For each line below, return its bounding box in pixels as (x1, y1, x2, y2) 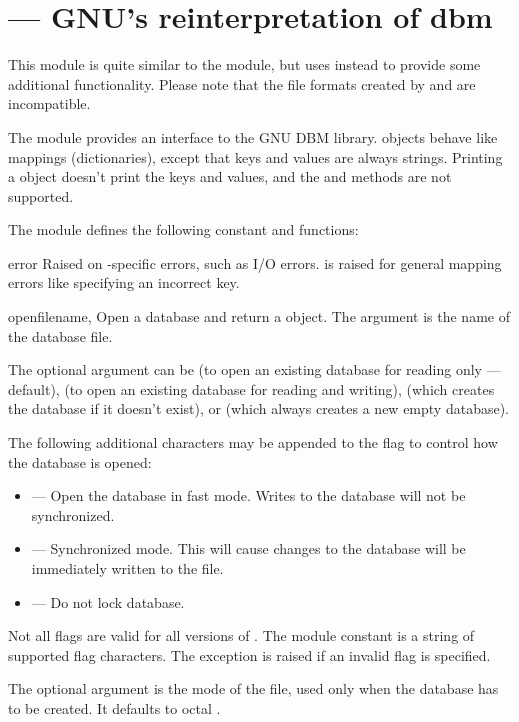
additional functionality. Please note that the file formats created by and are (8, 73, 476, 94)
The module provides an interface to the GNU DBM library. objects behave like (8, 126, 498, 147)
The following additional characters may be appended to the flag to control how (8, 432, 498, 453)
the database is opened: (8, 451, 152, 472)
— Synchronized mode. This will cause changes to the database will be (31, 538, 466, 559)
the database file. (8, 325, 113, 346)
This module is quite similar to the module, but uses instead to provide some (8, 54, 481, 75)
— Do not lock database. (31, 591, 185, 612)
